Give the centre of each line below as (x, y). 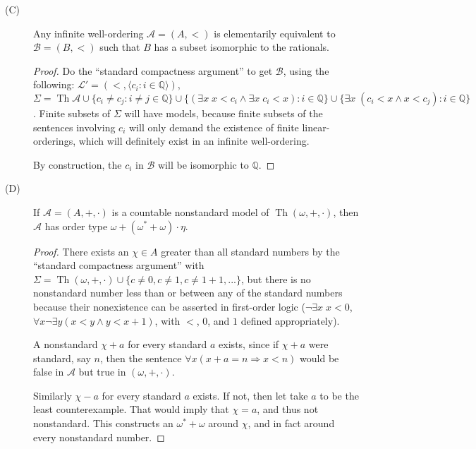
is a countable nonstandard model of (190, 211)
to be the (339, 395)
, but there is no (276, 279)
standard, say (62, 358)
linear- (316, 127)
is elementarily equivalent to (275, 33)
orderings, (55, 141)
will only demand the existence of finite (214, 127)
